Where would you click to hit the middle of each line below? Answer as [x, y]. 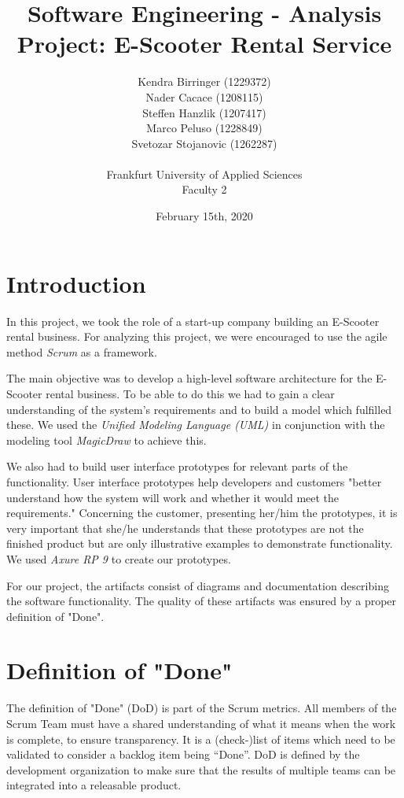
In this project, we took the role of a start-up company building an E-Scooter [193, 321]
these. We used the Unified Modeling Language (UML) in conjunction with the [196, 425]
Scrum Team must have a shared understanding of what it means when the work [201, 723]
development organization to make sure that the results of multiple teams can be [201, 769]
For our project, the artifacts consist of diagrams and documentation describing [198, 585]
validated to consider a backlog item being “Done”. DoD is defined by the [183, 754]
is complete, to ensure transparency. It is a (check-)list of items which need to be [201, 739]
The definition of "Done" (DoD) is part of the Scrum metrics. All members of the [202, 708]
